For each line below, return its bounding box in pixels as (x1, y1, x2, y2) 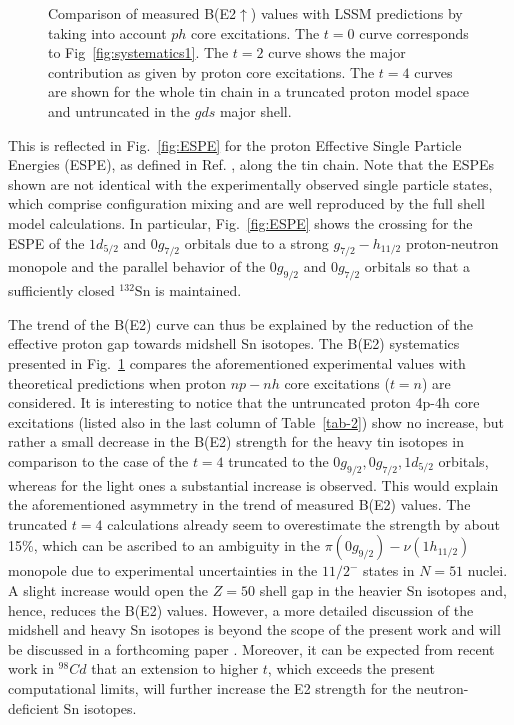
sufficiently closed (8, 280, 115, 301)
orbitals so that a (364, 256, 470, 277)
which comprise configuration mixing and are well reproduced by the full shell (8, 193, 485, 214)
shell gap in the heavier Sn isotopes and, (259, 580, 507, 601)
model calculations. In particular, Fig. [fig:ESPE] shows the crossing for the (8, 212, 473, 233)
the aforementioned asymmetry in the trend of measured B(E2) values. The (8, 494, 471, 515)
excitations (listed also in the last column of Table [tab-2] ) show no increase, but (8, 411, 504, 432)
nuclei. (467, 560, 508, 581)
